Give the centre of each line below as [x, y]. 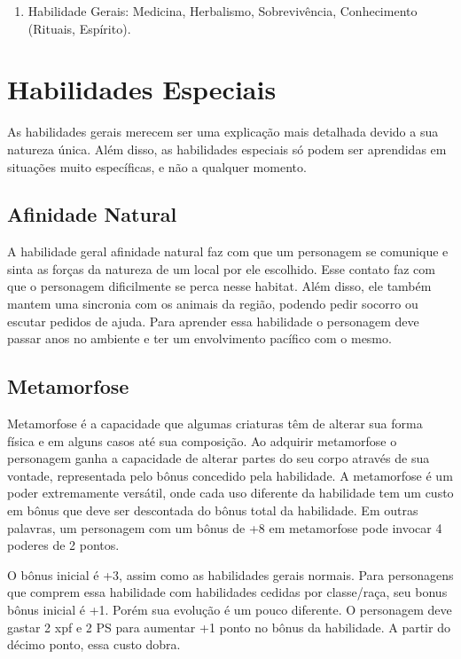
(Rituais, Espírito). [79, 28]
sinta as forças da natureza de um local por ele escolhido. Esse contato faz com [221, 268]
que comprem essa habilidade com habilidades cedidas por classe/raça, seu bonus [227, 592]
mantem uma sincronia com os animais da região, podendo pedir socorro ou [213, 304]
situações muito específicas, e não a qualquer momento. [157, 166]
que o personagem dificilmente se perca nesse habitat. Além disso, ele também [219, 286]
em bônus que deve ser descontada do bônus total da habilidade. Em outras [213, 510]
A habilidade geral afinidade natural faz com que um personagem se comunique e [228, 251]
